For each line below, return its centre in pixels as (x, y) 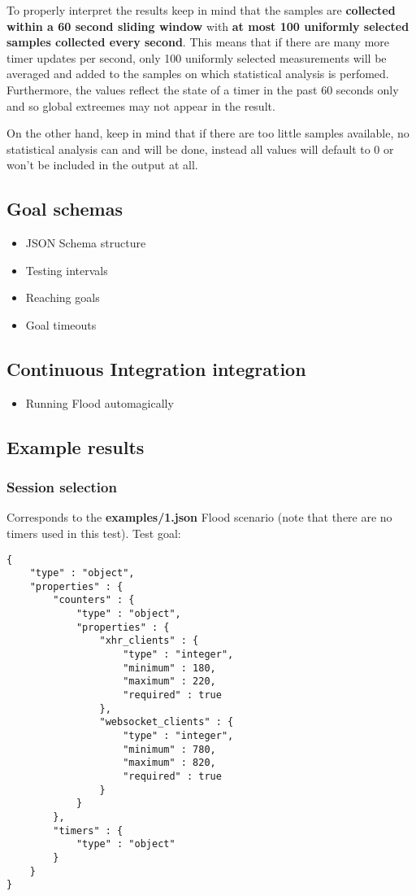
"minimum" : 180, (169, 668)
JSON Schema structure (86, 243)
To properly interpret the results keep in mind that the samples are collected (201, 10)
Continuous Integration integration (156, 368)
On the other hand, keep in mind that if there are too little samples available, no (208, 133)
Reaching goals (63, 297)
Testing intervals (67, 270)
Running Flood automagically (100, 402)
